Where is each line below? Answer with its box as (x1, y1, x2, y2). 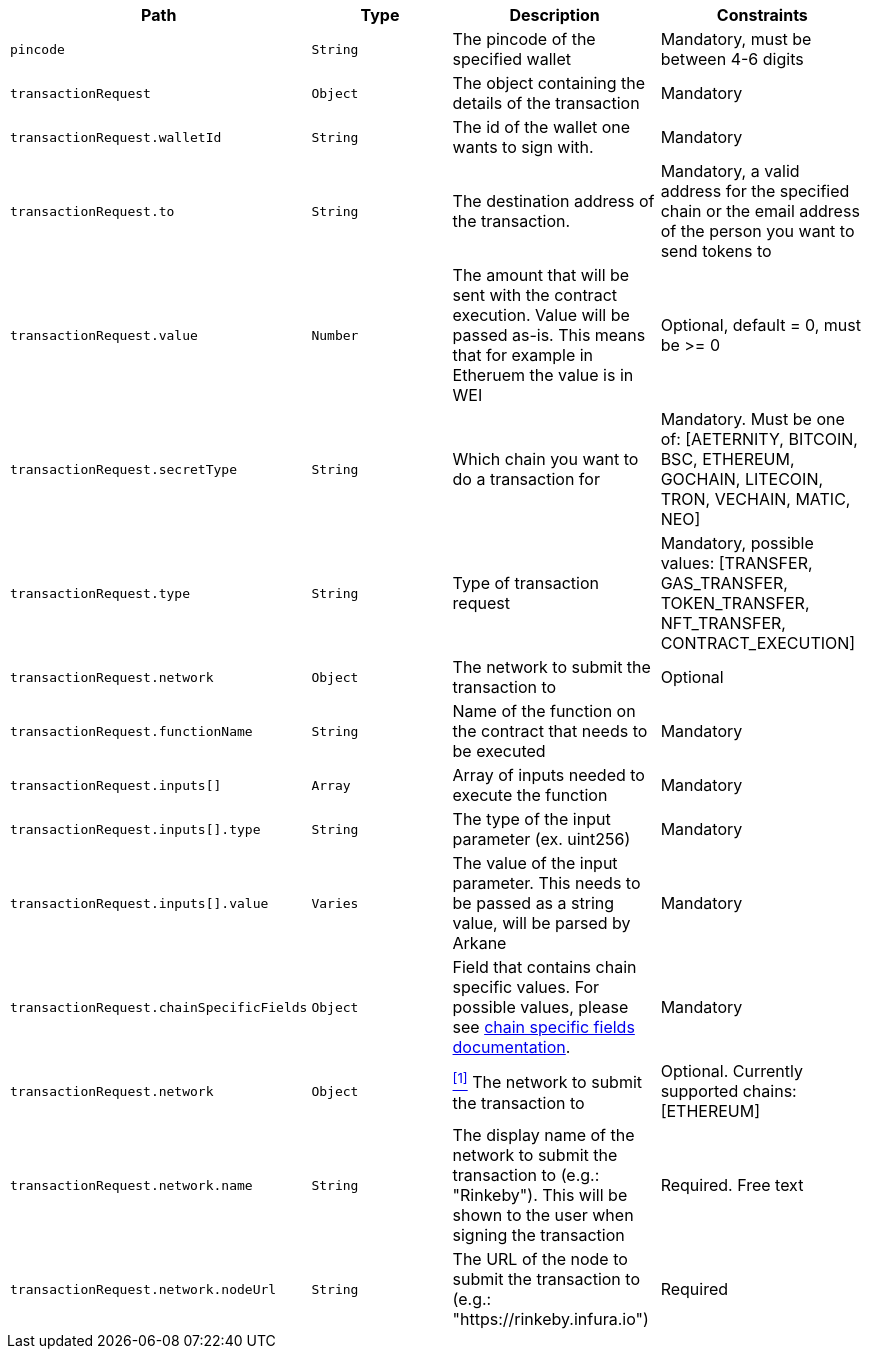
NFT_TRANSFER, (660, 613, 786, 633)
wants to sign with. (452, 137, 594, 157)
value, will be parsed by (452, 913, 631, 933)
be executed (452, 741, 546, 761)
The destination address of (452, 191, 655, 211)
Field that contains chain (452, 957, 637, 977)
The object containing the (452, 73, 646, 93)
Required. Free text (660, 1175, 804, 1195)
